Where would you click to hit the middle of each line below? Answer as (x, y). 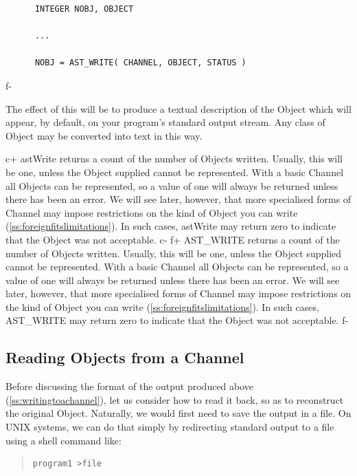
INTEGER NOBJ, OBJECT (84, 9)
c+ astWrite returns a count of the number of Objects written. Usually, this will (174, 159)
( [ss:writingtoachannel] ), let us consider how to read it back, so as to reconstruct (175, 399)
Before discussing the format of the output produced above (130, 386)
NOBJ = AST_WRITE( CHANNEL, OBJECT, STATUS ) (140, 63)
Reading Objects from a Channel (125, 357)
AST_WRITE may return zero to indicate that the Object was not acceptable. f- (177, 320)
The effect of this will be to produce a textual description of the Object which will (178, 108)
